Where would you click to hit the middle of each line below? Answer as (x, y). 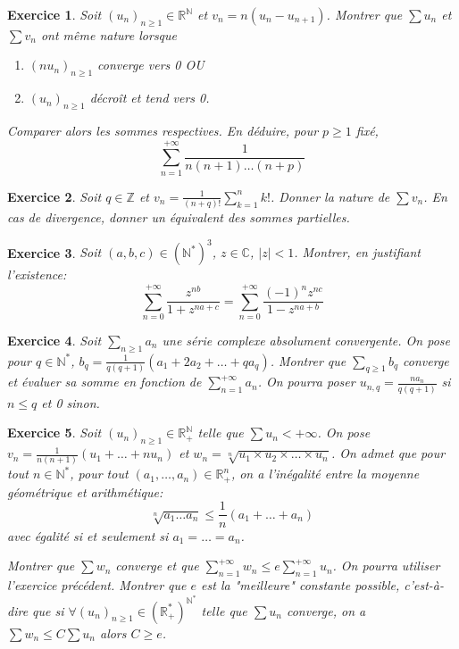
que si (48, 610)
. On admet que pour (388, 453)
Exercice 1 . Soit (54, 14)
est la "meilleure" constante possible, (300, 584)
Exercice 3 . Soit (54, 252)
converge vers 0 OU (151, 65)
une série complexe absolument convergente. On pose (306, 340)
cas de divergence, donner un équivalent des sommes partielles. (179, 217)
